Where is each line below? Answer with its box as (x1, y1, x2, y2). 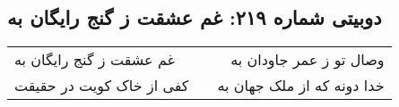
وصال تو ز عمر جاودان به (230, 49, 385, 70)
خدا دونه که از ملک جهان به (217, 75, 385, 96)
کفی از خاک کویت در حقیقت (14, 75, 189, 96)
